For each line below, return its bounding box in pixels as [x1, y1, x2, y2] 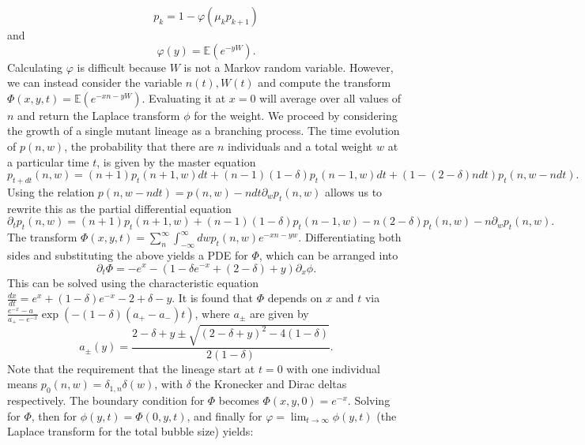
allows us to [325, 183, 383, 200]
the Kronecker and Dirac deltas [194, 376, 347, 392]
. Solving [347, 392, 391, 409]
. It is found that [172, 290, 254, 306]
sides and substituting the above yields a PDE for [7, 246, 248, 263]
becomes [218, 392, 259, 409]
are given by [249, 305, 309, 321]
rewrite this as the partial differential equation [7, 200, 232, 216]
